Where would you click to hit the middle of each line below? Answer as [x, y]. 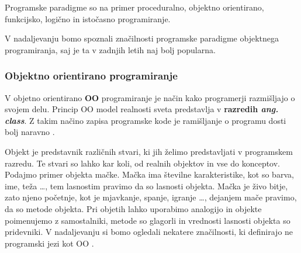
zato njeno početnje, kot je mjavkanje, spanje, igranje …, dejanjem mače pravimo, [151, 197]
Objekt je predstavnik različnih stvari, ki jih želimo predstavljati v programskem [149, 151]
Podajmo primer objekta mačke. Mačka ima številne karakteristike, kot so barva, [149, 174]
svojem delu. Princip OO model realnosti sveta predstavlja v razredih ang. [142, 109]
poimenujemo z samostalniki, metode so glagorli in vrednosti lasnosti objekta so [148, 220]
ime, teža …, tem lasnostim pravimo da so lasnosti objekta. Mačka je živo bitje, [146, 186]
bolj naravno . [30, 132]
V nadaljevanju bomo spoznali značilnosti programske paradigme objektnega [142, 38]
